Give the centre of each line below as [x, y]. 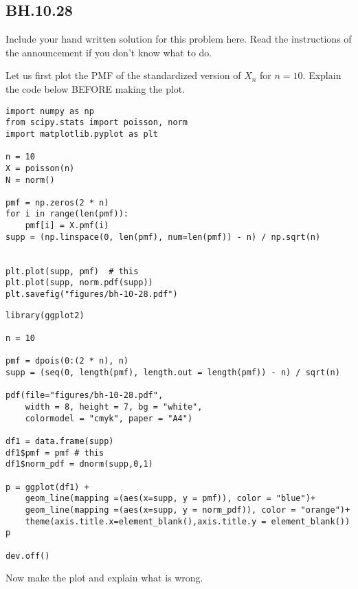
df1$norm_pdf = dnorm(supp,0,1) [79, 464]
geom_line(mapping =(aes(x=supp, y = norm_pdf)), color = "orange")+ [188, 510]
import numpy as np [50, 111]
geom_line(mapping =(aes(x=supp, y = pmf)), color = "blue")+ [170, 499]
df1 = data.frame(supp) [60, 441]
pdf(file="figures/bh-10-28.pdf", [85, 396]
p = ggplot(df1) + [47, 487]
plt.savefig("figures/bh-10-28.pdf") [92, 294]
